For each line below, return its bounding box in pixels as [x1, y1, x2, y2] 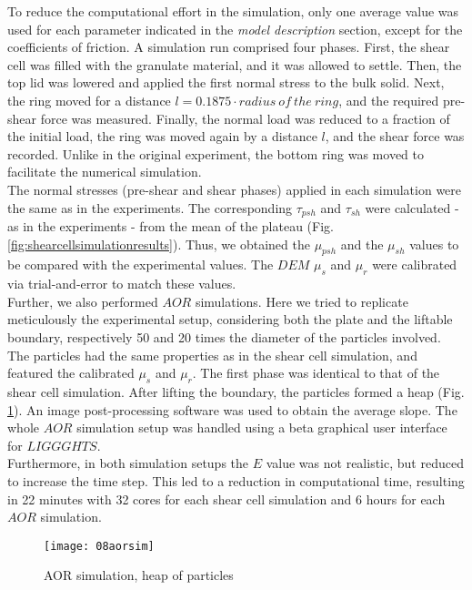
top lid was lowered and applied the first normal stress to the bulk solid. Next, [7, 73, 445, 92]
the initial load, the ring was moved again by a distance [7, 127, 317, 146]
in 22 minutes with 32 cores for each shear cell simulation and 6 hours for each [7, 489, 446, 508]
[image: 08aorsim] [44, 539, 155, 553]
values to [409, 234, 459, 253]
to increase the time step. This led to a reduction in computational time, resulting [7, 471, 465, 490]
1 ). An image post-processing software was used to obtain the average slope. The [7, 400, 457, 419]
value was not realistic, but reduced [266, 453, 464, 473]
